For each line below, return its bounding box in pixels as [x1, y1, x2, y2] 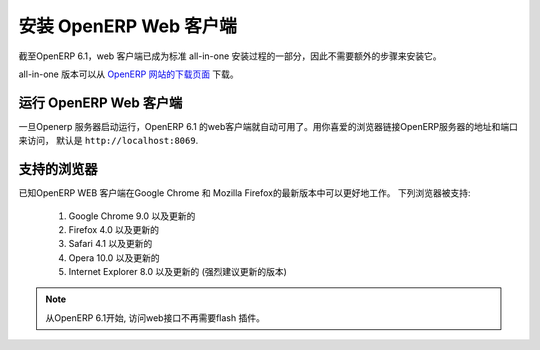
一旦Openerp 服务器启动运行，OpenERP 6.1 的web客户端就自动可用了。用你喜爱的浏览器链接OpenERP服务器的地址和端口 [18, 120, 519, 132]
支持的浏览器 [18, 161, 98, 178]
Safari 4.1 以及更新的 [68, 238, 153, 250]
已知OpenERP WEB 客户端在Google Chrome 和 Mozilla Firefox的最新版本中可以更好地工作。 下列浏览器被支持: [18, 187, 471, 199]
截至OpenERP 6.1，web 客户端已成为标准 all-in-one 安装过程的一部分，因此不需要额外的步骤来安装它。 [18, 50, 442, 62]
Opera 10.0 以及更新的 [68, 251, 160, 264]
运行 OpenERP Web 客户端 [18, 94, 183, 111]
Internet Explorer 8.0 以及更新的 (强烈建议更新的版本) [68, 266, 287, 278]
